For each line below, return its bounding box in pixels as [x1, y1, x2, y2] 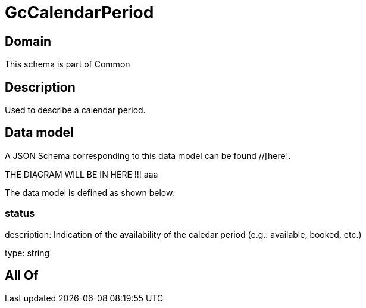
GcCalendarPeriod [5, 2, 154, 23]
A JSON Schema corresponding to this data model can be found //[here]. [5, 150, 291, 161]
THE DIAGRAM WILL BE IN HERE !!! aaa [5, 169, 158, 179]
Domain [5, 33, 52, 49]
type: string [5, 247, 50, 258]
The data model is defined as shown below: [5, 187, 176, 198]
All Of [5, 268, 39, 284]
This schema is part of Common [5, 59, 130, 70]
